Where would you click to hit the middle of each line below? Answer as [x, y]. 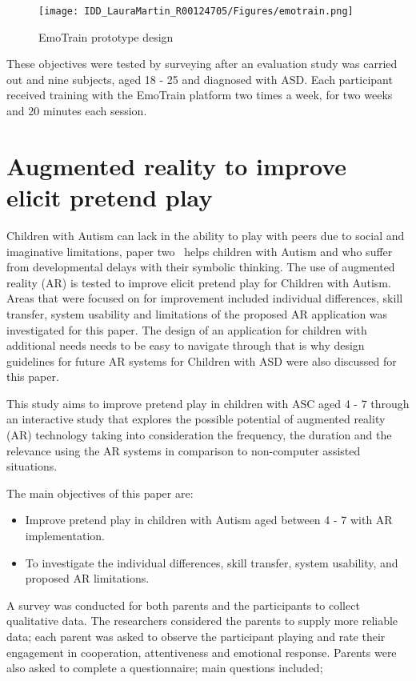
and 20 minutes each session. [77, 111]
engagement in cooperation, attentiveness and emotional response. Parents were [202, 652]
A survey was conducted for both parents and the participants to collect [183, 605]
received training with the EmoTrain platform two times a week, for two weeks [200, 95]
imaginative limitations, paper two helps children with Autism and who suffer [200, 251]
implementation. [65, 536]
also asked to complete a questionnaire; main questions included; [165, 668]
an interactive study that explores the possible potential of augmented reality [196, 419]
